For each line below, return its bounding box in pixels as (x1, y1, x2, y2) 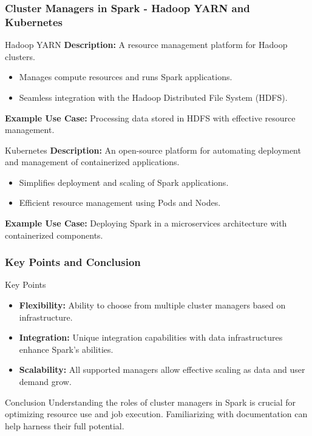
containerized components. (5, 228, 103, 241)
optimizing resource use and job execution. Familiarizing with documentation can (5, 407, 308, 420)
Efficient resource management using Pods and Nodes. (19, 196, 221, 209)
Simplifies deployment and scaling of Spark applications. (19, 175, 229, 188)
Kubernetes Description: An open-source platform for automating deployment (5, 143, 301, 156)
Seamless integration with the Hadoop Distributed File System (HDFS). (19, 90, 288, 103)
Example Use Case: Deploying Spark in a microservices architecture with (5, 217, 287, 230)
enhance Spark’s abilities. (19, 342, 114, 355)
